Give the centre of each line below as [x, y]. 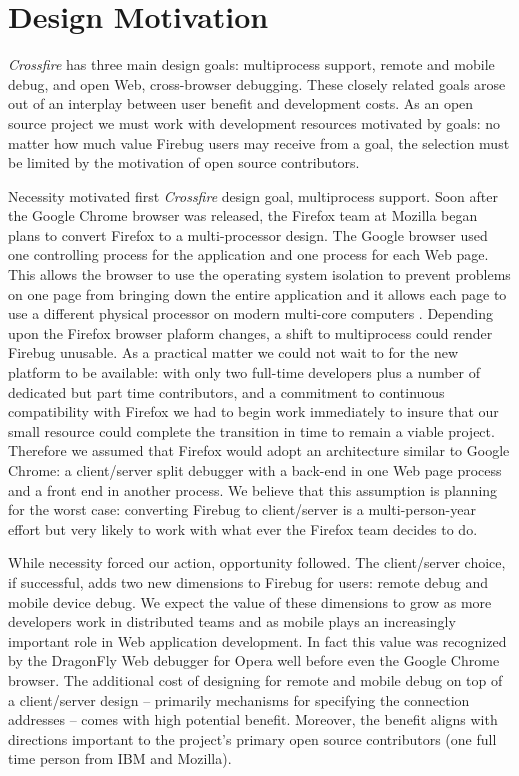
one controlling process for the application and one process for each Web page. [248, 254]
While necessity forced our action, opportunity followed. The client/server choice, [257, 562]
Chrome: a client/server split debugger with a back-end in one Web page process [255, 470]
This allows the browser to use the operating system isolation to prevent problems [259, 274]
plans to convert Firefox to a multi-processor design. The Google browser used [248, 234]
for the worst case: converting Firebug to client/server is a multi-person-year [242, 509]
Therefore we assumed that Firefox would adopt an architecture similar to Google [259, 450]
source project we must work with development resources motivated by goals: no [254, 122]
